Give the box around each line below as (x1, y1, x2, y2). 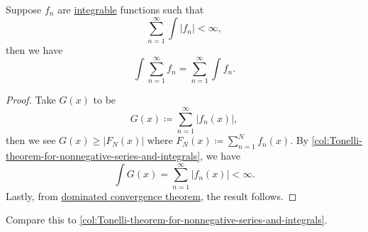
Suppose (6, 2, 42, 16)
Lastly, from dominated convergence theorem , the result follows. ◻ (6, 188, 297, 203)
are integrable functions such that (57, 2, 204, 16)
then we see (6, 133, 56, 148)
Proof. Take (6, 92, 56, 107)
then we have (6, 42, 63, 57)
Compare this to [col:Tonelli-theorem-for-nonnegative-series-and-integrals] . (6, 212, 328, 227)
